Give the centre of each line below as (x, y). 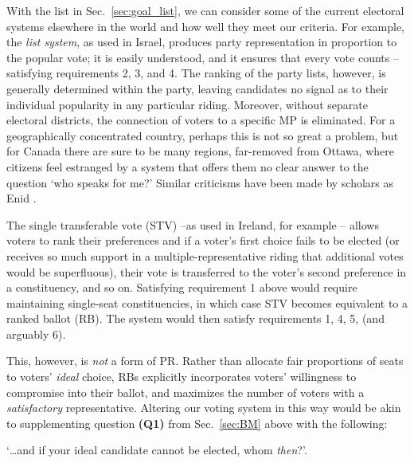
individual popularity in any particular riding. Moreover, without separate (187, 104)
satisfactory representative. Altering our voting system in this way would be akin (204, 408)
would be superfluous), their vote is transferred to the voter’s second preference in (207, 271)
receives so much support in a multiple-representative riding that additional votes (205, 255)
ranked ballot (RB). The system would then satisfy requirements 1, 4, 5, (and (195, 318)
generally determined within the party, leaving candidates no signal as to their (197, 88)
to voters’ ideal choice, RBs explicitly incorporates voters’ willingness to (182, 377)
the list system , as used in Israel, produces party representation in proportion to (202, 42)
